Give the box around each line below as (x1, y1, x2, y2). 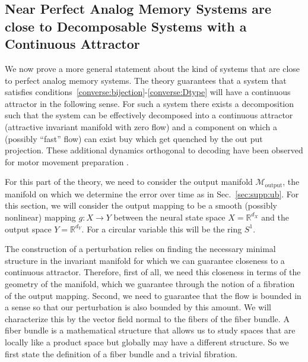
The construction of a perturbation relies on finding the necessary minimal (5, 243, 276, 255)
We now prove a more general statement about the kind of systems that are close (5, 62, 300, 74)
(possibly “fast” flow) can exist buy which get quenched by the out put (5, 132, 263, 144)
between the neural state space (113, 210, 226, 223)
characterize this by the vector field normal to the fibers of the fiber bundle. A (5, 312, 290, 325)
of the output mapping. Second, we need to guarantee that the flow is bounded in (5, 289, 301, 301)
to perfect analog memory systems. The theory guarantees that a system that (5, 74, 287, 86)
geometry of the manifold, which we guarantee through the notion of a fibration (5, 277, 295, 289)
